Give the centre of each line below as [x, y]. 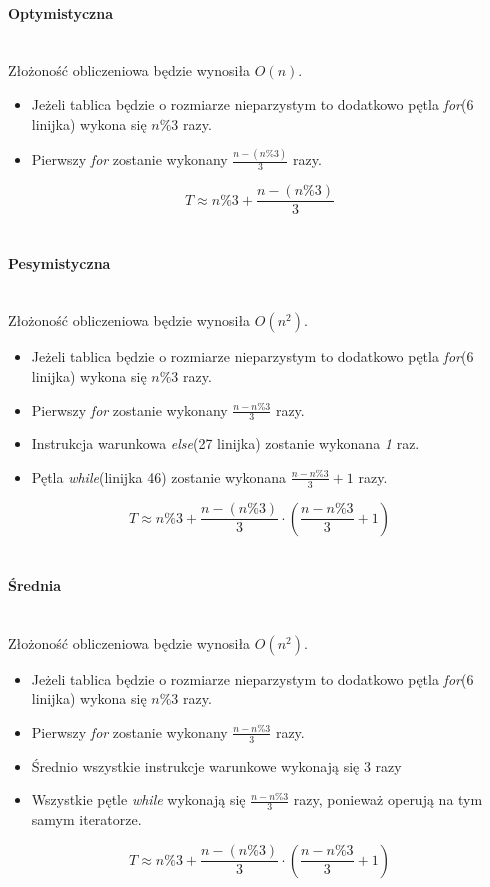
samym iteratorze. [86, 819]
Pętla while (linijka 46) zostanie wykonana [159, 476]
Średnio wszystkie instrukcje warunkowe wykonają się [195, 765]
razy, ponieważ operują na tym [388, 799]
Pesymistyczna [59, 262]
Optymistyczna [60, 12]
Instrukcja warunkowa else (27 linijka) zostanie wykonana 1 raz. [225, 443]
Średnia [35, 584]
